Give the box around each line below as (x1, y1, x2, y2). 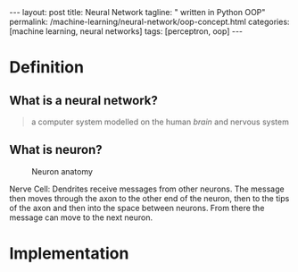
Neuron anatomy (31, 166, 94, 176)
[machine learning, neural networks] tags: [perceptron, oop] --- (9, 26, 244, 37)
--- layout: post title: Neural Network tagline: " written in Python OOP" (9, 7, 266, 17)
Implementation (9, 243, 129, 263)
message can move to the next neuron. (9, 212, 153, 223)
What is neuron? (9, 142, 103, 157)
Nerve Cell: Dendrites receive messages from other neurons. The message (9, 183, 285, 194)
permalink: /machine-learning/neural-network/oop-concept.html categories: (9, 16, 290, 27)
